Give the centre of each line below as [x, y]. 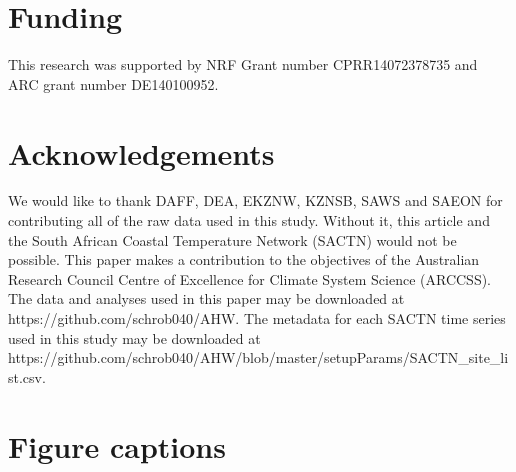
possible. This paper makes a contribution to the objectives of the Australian [244, 259]
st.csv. [27, 376]
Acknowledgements [141, 152]
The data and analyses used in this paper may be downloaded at [206, 298]
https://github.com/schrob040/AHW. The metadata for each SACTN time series [257, 318]
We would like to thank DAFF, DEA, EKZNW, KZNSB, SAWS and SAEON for [255, 200]
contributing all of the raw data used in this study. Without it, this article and [249, 220]
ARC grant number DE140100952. [113, 83]
